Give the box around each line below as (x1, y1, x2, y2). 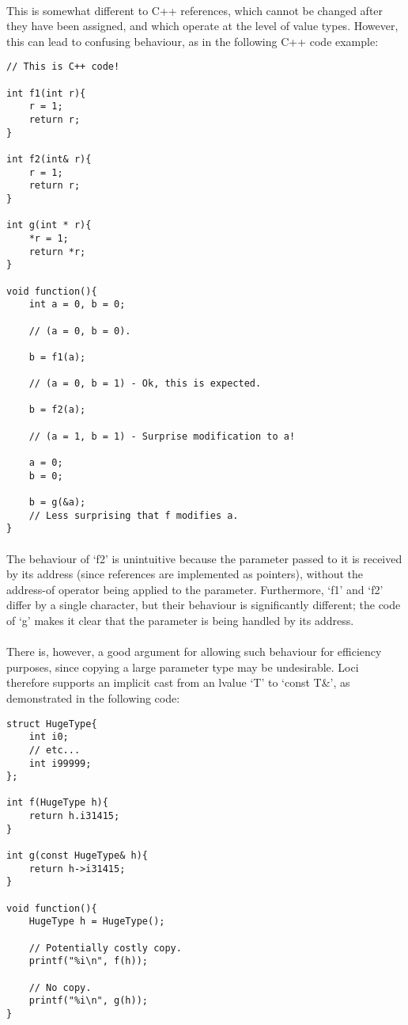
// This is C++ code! (6, 61, 120, 73)
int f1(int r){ (6, 87, 86, 99)
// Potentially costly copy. (28, 942, 182, 954)
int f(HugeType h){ (6, 797, 108, 809)
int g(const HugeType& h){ (6, 850, 148, 862)
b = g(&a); (28, 497, 86, 509)
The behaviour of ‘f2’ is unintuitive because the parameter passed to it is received (6, 550, 402, 566)
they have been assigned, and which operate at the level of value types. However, (6, 17, 399, 34)
